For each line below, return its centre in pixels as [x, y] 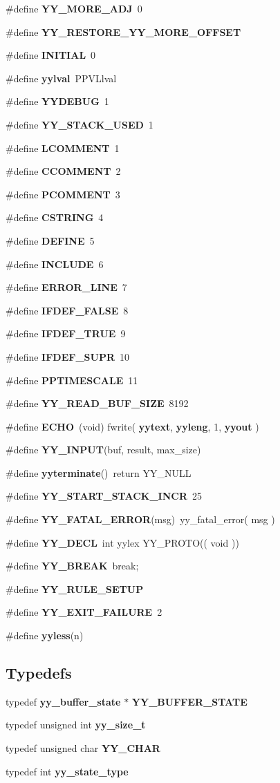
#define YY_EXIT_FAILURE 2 [84, 612]
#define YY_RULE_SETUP [75, 588]
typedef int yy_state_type [67, 771]
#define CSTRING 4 [55, 217]
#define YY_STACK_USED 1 [80, 124]
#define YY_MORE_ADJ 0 [74, 8]
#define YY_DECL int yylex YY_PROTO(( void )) [122, 542]
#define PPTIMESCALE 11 [72, 380]
